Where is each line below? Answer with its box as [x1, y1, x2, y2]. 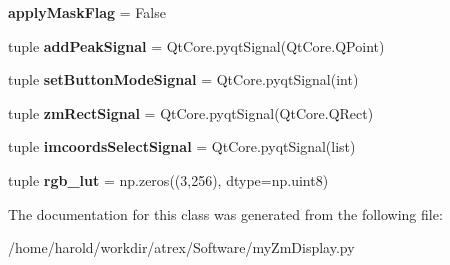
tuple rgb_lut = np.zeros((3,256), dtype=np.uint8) [8, 169, 329, 190]
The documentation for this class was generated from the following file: [8, 203, 443, 224]
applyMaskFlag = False [8, 2, 166, 22]
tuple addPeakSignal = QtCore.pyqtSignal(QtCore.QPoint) [8, 35, 385, 56]
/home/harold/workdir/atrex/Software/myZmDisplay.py [8, 237, 355, 258]
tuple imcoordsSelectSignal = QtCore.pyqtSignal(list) [8, 136, 356, 157]
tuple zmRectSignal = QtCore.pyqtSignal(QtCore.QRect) [8, 102, 374, 123]
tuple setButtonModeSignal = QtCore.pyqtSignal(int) [8, 69, 359, 90]
